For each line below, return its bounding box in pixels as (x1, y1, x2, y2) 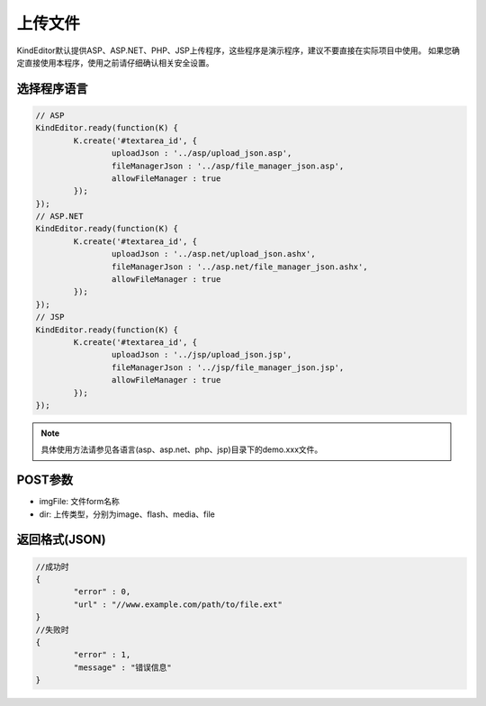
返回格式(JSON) (16, 532, 107, 548)
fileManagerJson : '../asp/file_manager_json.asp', (111, 160, 345, 171)
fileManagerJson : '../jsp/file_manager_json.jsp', (111, 362, 345, 373)
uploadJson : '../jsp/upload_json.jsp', (111, 349, 292, 360)
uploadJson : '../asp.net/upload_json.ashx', (111, 249, 316, 259)
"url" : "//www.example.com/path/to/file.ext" (73, 599, 283, 610)
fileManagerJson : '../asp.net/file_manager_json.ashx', (111, 261, 368, 272)
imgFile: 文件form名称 (39, 496, 121, 507)
